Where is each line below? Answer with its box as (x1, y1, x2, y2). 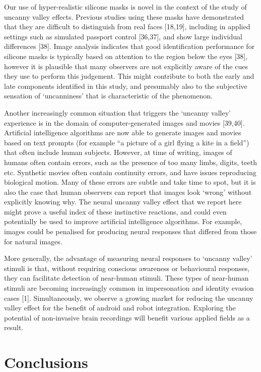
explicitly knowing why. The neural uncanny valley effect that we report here (4, 196, 242, 207)
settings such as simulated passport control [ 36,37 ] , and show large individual (4, 31, 242, 41)
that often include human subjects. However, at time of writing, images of (4, 147, 232, 157)
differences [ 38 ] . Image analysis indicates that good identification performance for (4, 41, 255, 51)
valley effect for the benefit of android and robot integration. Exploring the (4, 302, 236, 313)
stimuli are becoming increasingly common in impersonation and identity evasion (4, 283, 254, 293)
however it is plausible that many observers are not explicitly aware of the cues (4, 61, 248, 71)
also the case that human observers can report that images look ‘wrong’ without (4, 186, 252, 197)
